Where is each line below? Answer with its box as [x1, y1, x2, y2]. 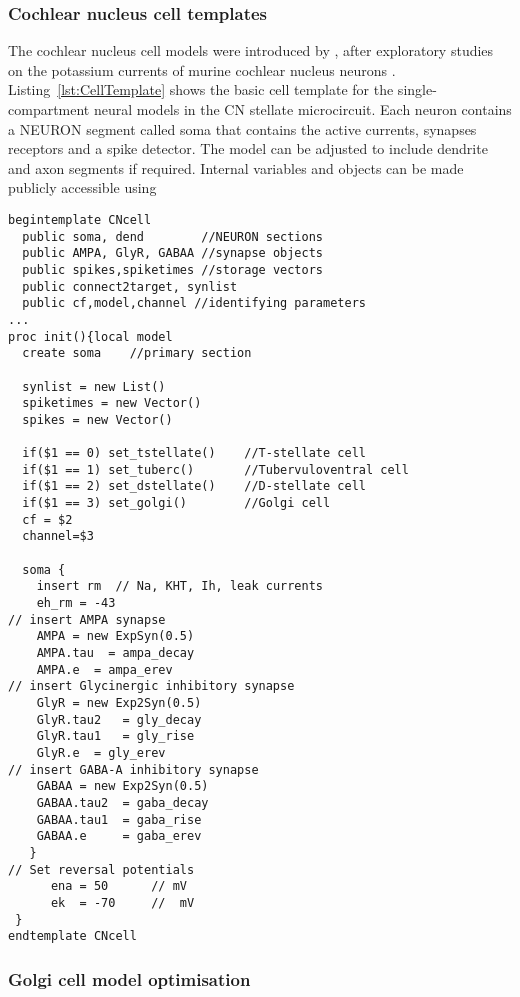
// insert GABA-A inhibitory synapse [8, 762, 259, 777]
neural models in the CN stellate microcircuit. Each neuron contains [93, 99, 512, 119]
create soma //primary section [22, 346, 252, 361]
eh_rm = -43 [36, 596, 116, 611]
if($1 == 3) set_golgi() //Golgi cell [22, 496, 331, 511]
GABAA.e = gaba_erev [36, 829, 202, 844]
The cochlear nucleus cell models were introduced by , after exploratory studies [8, 40, 494, 61]
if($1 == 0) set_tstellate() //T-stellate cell [22, 446, 366, 461]
